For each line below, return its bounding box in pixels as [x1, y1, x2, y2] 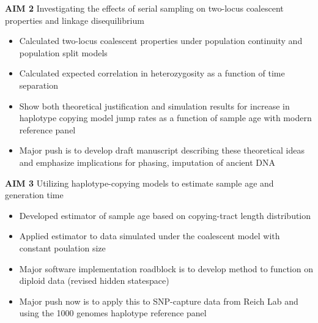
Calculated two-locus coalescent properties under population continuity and [19, 34, 303, 47]
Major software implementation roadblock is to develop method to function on [19, 262, 313, 275]
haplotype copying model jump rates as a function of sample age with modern [19, 111, 312, 124]
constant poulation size [19, 241, 106, 254]
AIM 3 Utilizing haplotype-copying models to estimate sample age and [5, 176, 274, 189]
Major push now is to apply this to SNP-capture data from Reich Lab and [19, 294, 298, 307]
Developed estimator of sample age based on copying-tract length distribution [19, 209, 311, 221]
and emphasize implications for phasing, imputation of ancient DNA [19, 155, 275, 168]
